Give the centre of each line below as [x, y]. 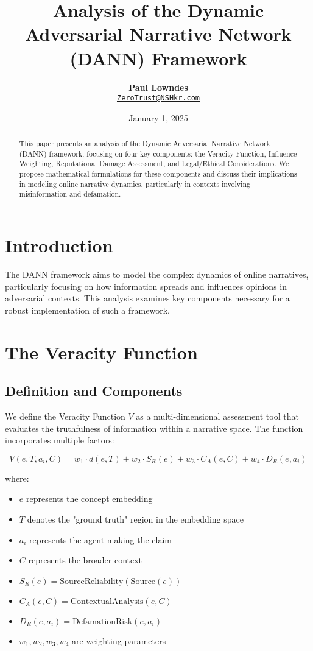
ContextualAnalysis [107, 601]
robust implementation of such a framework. [87, 310]
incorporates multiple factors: [60, 440]
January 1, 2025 [158, 117]
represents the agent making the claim [100, 539]
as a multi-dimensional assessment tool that [217, 416]
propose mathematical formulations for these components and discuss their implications [158, 174]
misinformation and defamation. [70, 194]
